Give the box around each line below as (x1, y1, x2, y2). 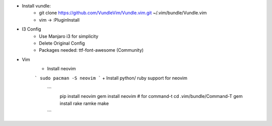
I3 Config (22, 26, 41, 32)
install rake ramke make (59, 100, 109, 106)
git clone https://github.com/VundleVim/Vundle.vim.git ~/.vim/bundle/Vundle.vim (39, 10, 207, 16)
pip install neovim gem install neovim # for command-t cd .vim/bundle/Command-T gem (59, 93, 243, 99)
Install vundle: (22, 3, 51, 9)
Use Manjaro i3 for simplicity (39, 33, 99, 39)
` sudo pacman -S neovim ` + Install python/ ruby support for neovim (34, 75, 187, 81)
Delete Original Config (39, 40, 85, 46)
